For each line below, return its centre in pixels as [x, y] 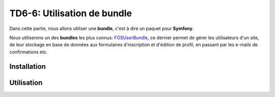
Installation [28, 66]
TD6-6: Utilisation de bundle [71, 13]
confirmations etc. [29, 52]
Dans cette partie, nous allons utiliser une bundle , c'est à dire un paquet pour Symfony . [102, 28]
